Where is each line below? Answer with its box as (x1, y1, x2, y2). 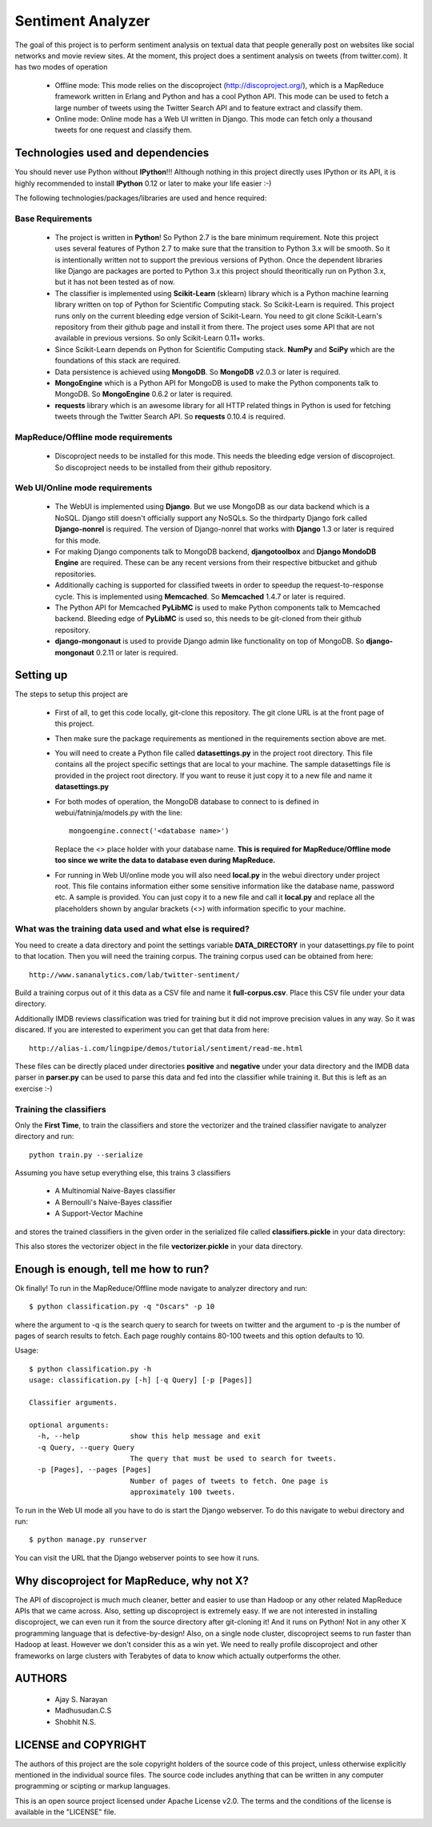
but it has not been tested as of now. (54, 277, 175, 287)
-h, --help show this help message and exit (37, 1432, 262, 1440)
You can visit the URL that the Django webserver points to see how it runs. (14, 1553, 260, 1562)
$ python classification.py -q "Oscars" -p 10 (29, 1302, 215, 1312)
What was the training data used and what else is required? (14, 924, 250, 935)
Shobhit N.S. (54, 1717, 97, 1726)
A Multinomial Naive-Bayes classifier (54, 1186, 176, 1196)
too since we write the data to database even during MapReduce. (54, 855, 276, 865)
